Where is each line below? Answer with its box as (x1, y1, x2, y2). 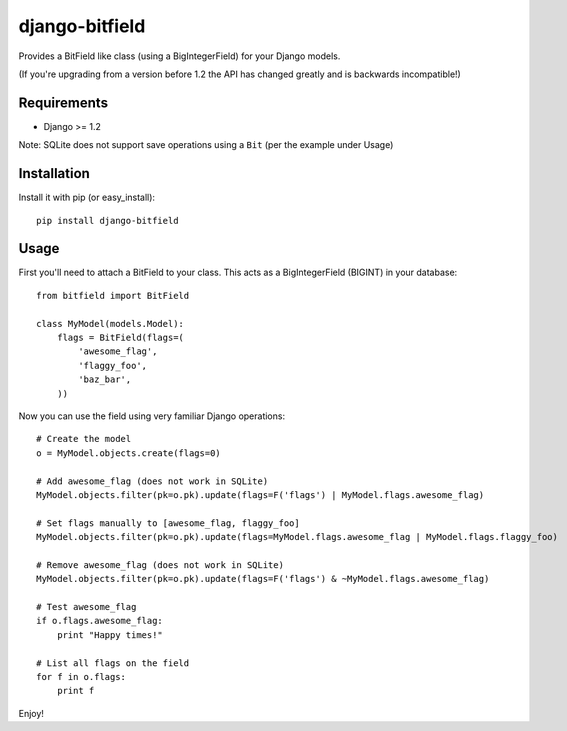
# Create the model (36, 433, 132, 445)
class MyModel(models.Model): (36, 318, 185, 329)
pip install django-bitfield (36, 215, 179, 226)
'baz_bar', (78, 374, 132, 385)
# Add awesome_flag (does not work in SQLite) (36, 475, 269, 487)
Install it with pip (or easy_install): (18, 191, 155, 204)
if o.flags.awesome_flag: (36, 615, 164, 627)
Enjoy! (18, 707, 45, 719)
